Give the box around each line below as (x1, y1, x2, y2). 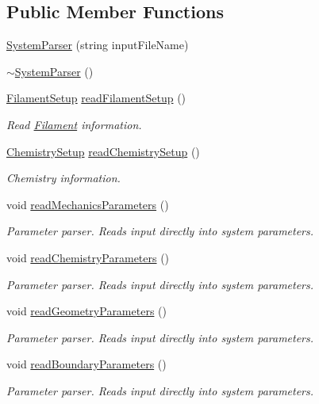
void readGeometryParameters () (6, 303, 167, 319)
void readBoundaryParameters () (6, 356, 167, 372)
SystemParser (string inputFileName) (6, 36, 189, 53)
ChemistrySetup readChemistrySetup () (6, 143, 200, 159)
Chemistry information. (6, 170, 121, 186)
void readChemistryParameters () (6, 249, 170, 265)
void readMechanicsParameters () (6, 196, 169, 212)
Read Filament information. (6, 116, 142, 132)
